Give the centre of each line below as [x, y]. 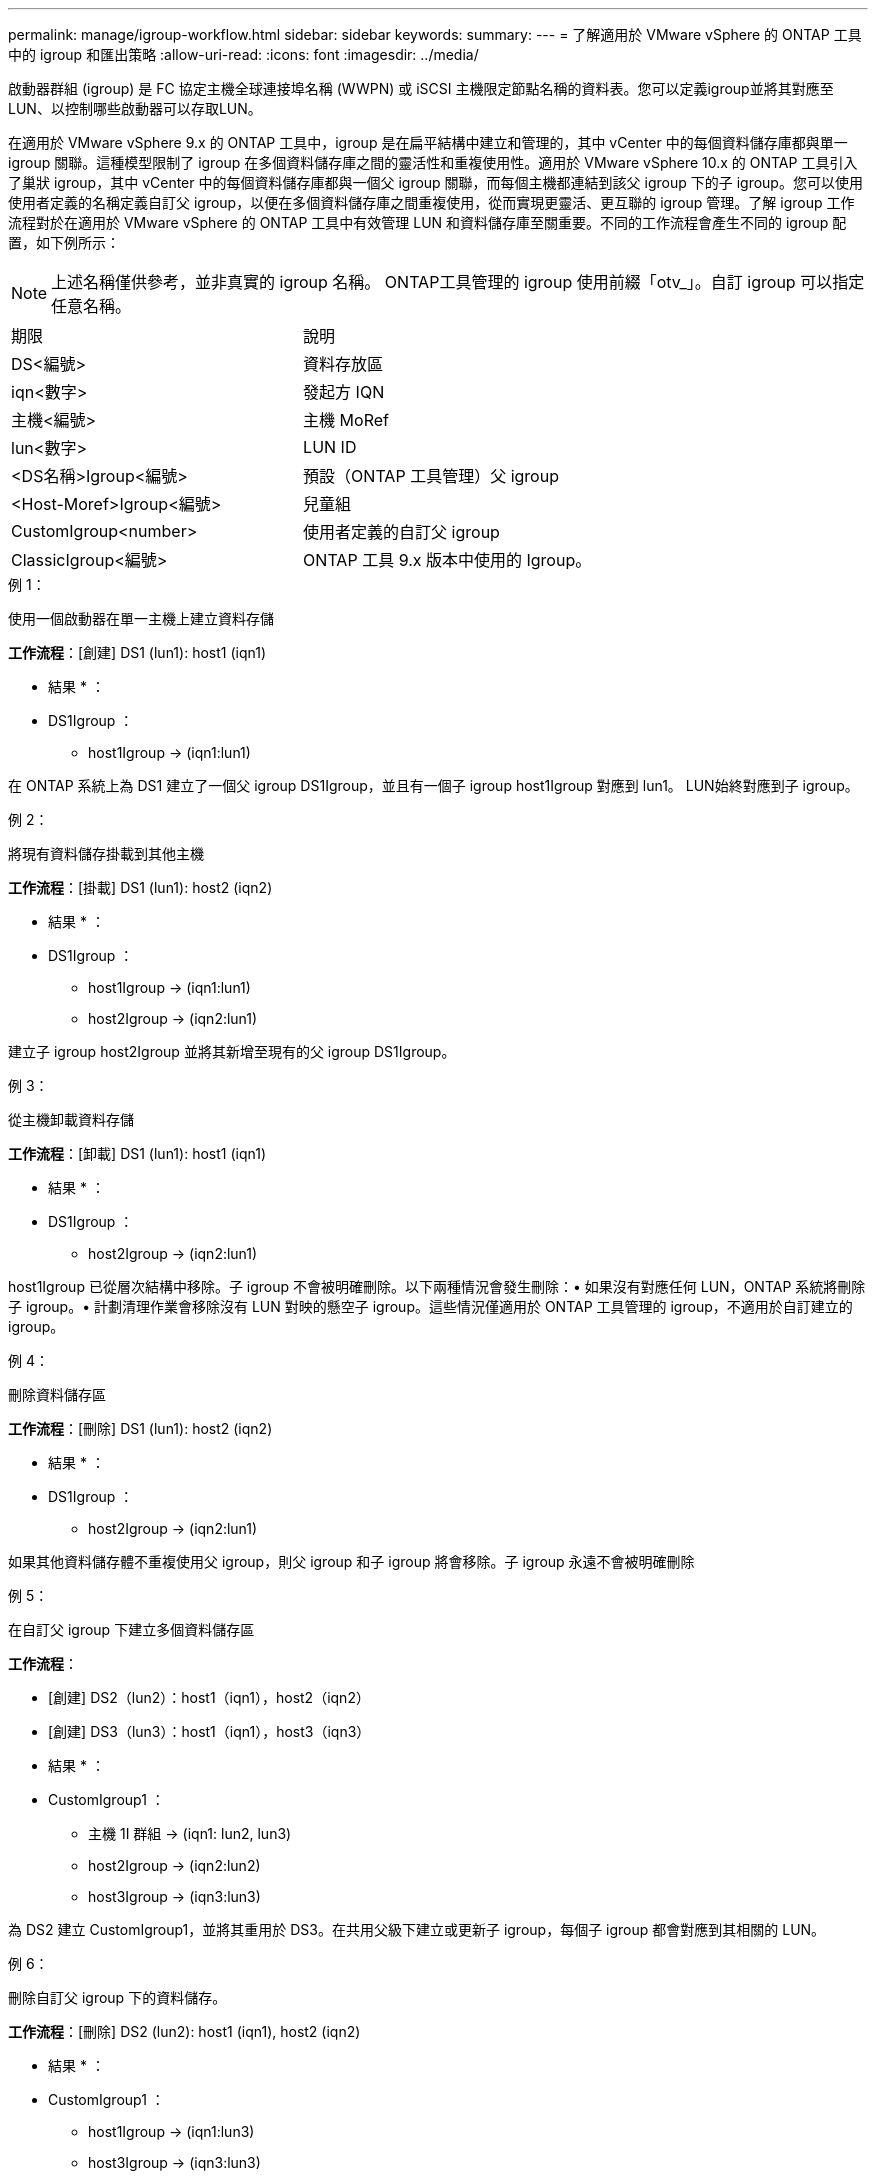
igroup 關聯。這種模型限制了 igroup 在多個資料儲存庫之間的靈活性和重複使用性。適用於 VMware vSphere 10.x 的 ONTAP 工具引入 [433, 162]
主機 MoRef [346, 420]
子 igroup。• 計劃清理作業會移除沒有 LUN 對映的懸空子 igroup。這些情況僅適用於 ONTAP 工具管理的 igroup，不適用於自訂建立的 [430, 1306]
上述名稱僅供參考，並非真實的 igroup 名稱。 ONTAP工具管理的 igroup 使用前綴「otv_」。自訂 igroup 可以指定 [458, 282]
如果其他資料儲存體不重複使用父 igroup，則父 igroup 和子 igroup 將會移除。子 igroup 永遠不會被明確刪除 [351, 1561]
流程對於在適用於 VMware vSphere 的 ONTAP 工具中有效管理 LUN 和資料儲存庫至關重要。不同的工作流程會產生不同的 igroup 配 [427, 222]
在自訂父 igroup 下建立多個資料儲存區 [131, 1629]
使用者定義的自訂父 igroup [401, 532]
